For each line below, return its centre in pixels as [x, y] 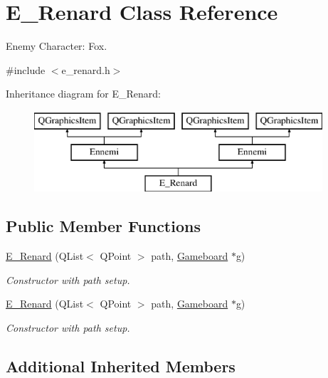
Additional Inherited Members [121, 366]
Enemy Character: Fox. [57, 46]
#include [26, 69]
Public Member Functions [103, 226]
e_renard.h [86, 69]
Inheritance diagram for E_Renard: [83, 94]
